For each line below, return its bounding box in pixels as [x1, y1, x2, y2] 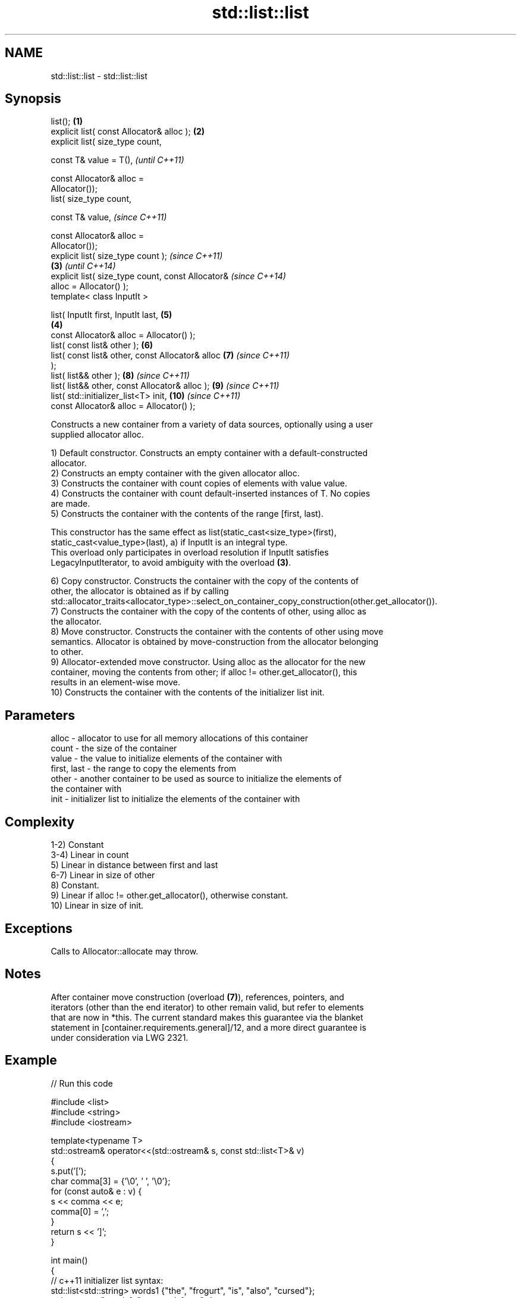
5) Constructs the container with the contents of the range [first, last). [51, 508, 324, 519]
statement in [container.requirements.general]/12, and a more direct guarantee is [51, 1022, 366, 1032]
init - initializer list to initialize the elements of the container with [51, 794, 300, 804]
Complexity [5, 814, 75, 829]
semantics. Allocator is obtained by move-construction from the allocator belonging [51, 636, 378, 647]
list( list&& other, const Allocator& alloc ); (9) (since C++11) [51, 380, 280, 391]
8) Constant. [51, 880, 99, 891]
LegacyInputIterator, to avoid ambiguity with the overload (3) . [51, 557, 291, 568]
